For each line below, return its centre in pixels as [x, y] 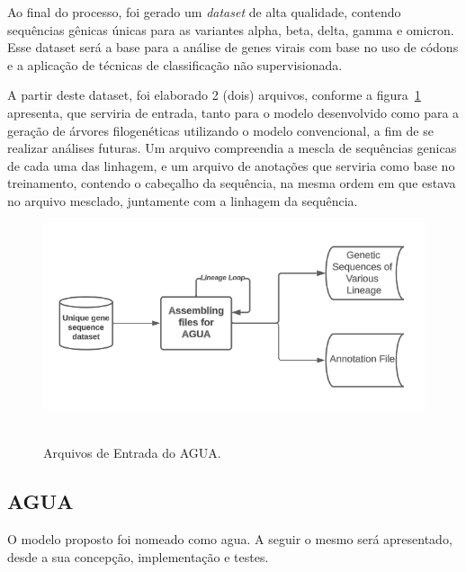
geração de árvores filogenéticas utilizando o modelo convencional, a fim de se [220, 130]
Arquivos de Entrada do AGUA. [132, 453]
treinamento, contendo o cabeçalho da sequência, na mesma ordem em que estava [232, 183]
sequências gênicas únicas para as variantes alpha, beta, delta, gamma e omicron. [231, 29]
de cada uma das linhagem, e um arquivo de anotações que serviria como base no [231, 165]
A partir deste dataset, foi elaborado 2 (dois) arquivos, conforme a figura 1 [214, 95]
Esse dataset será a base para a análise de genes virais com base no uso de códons [233, 47]
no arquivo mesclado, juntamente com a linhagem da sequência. [183, 200]
